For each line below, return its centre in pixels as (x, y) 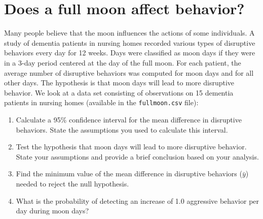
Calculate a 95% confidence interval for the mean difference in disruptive (129, 119)
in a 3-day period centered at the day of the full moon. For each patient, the (123, 62)
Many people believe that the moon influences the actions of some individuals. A (129, 33)
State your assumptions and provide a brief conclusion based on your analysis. (137, 156)
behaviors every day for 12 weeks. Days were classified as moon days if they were (130, 53)
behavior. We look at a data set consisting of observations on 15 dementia (119, 92)
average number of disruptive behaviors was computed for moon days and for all (129, 72)
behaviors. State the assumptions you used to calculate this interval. (122, 129)
